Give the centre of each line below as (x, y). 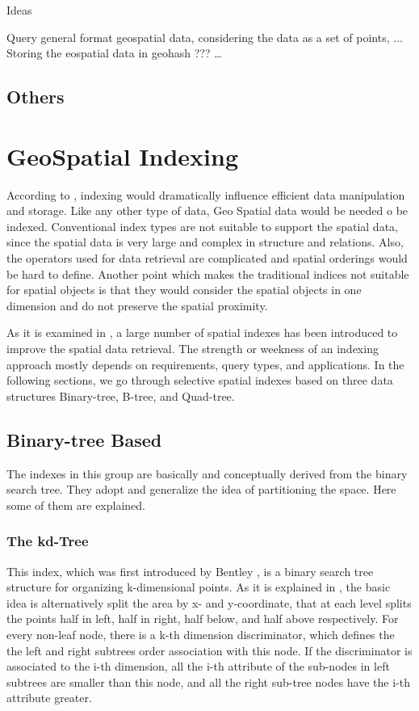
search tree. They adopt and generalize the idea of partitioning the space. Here (201, 489)
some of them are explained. (76, 505)
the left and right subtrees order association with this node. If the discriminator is (209, 650)
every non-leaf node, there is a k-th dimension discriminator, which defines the (201, 634)
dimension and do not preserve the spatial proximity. (137, 305)
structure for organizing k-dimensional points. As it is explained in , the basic (199, 587)
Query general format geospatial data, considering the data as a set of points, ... (205, 37)
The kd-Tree (48, 541)
